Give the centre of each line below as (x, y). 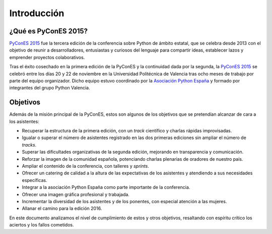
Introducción (37, 13)
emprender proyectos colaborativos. (47, 57)
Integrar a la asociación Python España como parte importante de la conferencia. (106, 188)
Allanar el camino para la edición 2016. (62, 208)
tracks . (29, 145)
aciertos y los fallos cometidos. (42, 225)
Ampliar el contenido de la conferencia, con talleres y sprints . (86, 166)
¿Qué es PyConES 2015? (49, 31)
